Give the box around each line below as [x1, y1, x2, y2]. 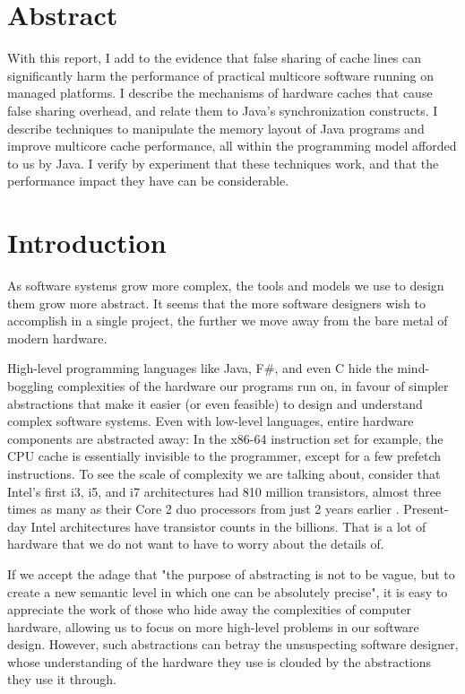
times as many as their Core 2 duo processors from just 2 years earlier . [7, 499, 400, 518]
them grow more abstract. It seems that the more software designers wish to [7, 293, 426, 312]
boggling [7, 376, 54, 395]
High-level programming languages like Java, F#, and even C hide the [7, 359, 393, 377]
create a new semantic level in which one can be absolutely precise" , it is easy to [7, 582, 448, 601]
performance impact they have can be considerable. [7, 171, 289, 190]
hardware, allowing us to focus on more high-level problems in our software [7, 617, 419, 636]
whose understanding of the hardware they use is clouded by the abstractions [7, 652, 432, 671]
